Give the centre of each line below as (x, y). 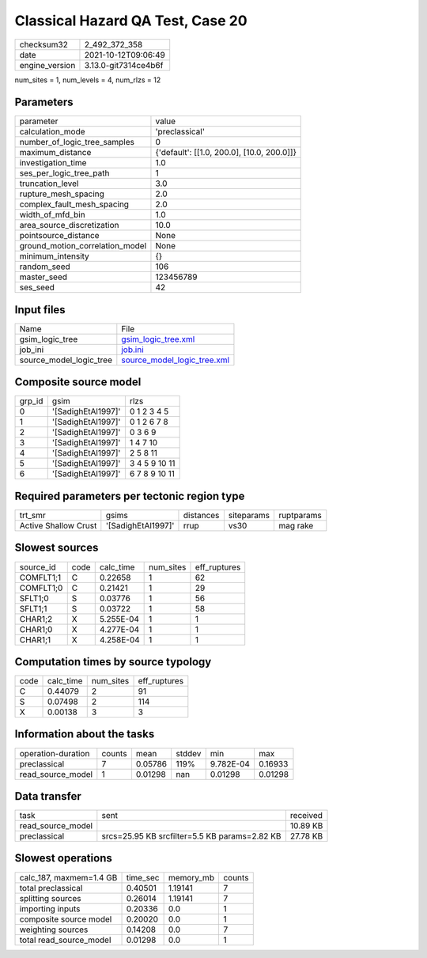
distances (201, 515)
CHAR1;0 (36, 629)
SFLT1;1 (33, 608)
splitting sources (51, 898)
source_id (38, 567)
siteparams (249, 515)
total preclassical (51, 888)
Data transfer (48, 796)
